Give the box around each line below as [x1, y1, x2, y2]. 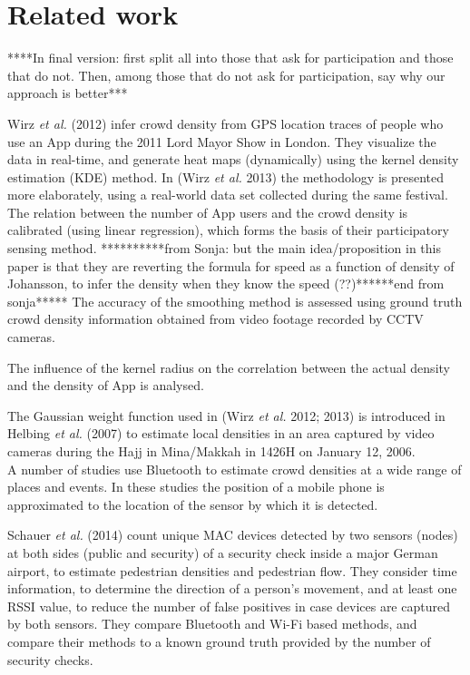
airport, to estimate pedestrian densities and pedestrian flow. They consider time [7, 561, 457, 580]
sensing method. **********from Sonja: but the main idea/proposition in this [7, 239, 442, 258]
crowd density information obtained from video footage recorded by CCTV [7, 309, 424, 328]
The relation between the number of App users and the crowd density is [7, 202, 408, 221]
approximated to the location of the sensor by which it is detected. [7, 494, 378, 514]
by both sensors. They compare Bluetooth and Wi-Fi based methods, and [7, 614, 417, 633]
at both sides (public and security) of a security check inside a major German [7, 543, 438, 562]
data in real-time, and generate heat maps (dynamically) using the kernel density [7, 150, 459, 169]
